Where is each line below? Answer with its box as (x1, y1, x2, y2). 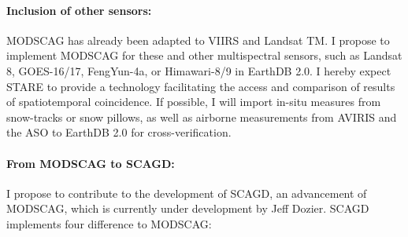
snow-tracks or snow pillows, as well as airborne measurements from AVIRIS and (6, 108, 397, 125)
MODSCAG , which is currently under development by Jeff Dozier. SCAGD (6, 200, 369, 217)
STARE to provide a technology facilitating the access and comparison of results (6, 78, 395, 94)
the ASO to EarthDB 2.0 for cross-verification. (6, 124, 232, 140)
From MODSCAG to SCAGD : (6, 155, 175, 171)
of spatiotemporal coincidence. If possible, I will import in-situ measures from (6, 93, 381, 110)
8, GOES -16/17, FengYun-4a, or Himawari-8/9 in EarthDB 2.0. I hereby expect (6, 62, 391, 78)
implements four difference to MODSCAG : (6, 215, 212, 232)
